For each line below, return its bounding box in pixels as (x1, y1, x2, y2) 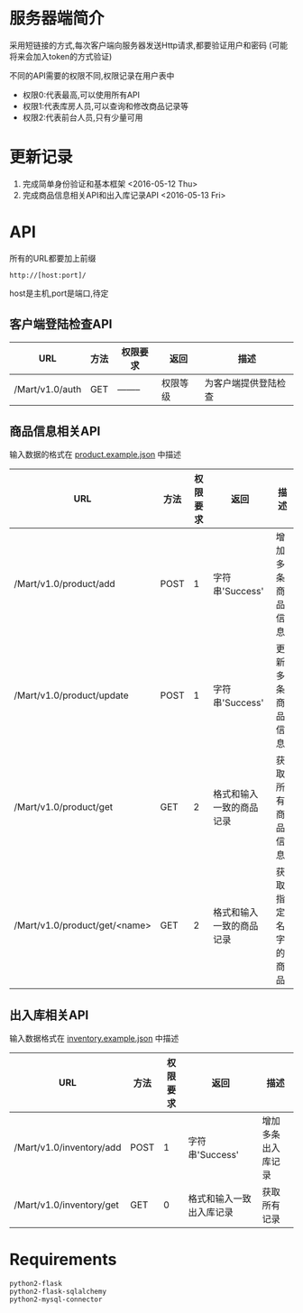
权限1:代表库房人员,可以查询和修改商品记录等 (22, 100, 189, 111)
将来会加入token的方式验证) (9, 50, 113, 61)
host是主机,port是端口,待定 (9, 288, 109, 298)
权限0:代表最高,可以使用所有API (22, 89, 141, 100)
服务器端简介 (9, 8, 106, 29)
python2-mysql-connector (9, 1295, 103, 1304)
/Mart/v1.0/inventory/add (14, 1142, 122, 1154)
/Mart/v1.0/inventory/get (14, 1198, 120, 1211)
